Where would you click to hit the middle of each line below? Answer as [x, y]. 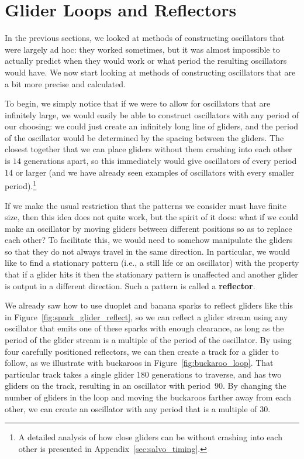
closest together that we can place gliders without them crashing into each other [148, 149]
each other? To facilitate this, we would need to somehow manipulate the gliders [149, 240]
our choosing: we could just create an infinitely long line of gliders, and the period [152, 126]
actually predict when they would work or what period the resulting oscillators [146, 61]
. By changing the [255, 386]
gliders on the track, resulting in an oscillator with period [108, 386]
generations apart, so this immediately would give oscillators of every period [160, 161]
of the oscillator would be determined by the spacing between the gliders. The [144, 137]
